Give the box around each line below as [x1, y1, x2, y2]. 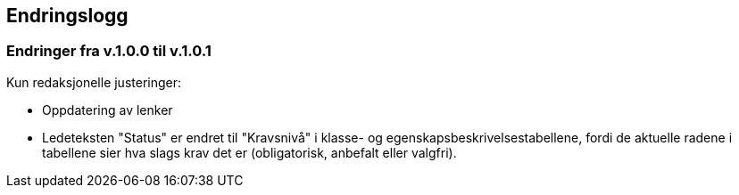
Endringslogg [6, 4, 129, 27]
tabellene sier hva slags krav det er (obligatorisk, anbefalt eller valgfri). [42, 144, 457, 160]
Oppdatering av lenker [42, 102, 173, 118]
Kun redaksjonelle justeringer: [6, 74, 182, 90]
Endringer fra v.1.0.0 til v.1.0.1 [6, 42, 212, 61]
